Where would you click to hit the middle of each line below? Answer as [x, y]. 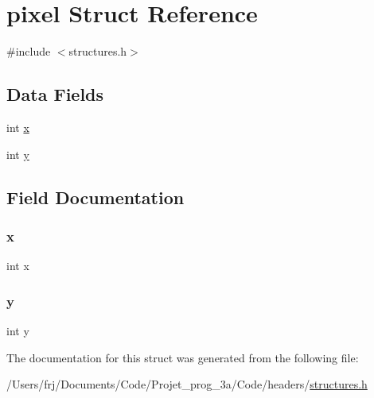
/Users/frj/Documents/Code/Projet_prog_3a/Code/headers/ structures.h [187, 384]
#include [29, 51]
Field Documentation [95, 197]
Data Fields [55, 94]
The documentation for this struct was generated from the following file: [183, 357]
